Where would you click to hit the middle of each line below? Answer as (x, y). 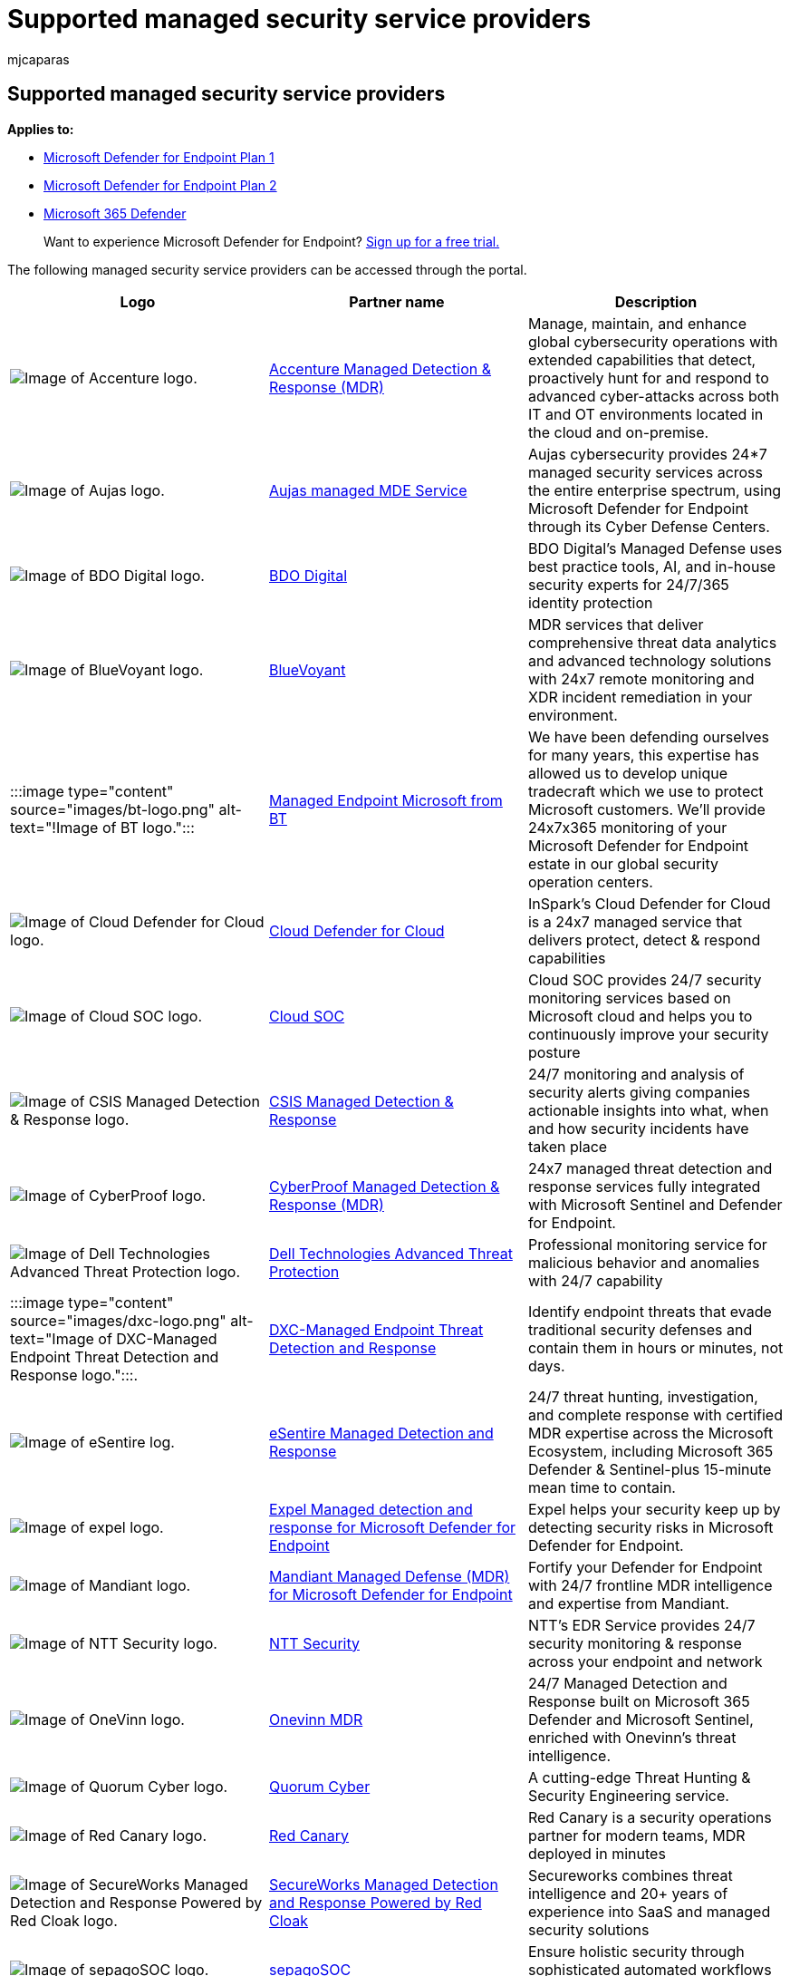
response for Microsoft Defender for (392, 1527)
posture (554, 1052)
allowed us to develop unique (627, 773)
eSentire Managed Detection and (381, 1433)
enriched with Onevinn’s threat (632, 1737)
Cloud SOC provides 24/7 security (645, 979)
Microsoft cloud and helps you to (640, 1016)
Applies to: (41, 129)
